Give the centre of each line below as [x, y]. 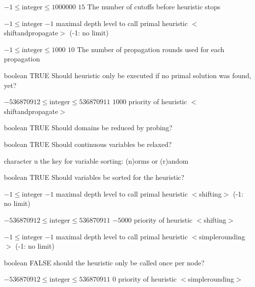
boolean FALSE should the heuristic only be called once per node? [104, 262]
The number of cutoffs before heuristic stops [154, 6]
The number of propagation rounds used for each [151, 49]
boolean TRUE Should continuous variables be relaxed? [88, 144]
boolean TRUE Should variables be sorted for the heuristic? [94, 177]
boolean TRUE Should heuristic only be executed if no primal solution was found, [128, 75]
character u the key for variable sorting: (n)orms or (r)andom [96, 160]
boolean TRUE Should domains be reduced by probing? [88, 128]
